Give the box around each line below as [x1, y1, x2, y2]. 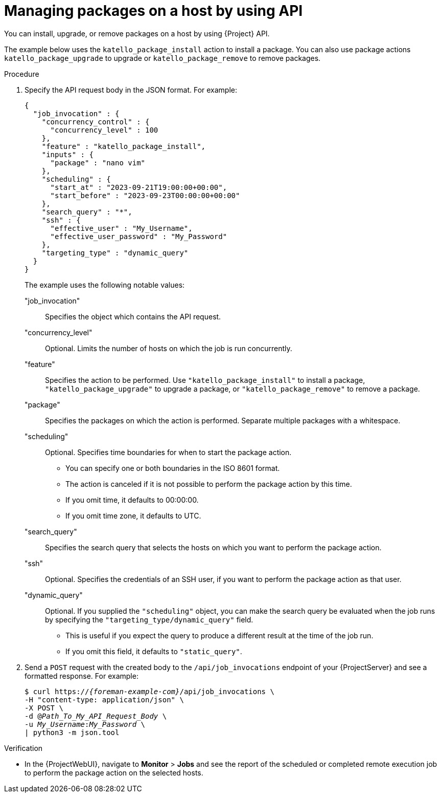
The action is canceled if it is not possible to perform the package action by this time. [65, 479, 352, 488]
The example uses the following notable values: [25, 280, 185, 289]
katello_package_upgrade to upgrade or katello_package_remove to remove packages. [4, 53, 321, 62]
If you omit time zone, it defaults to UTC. [65, 511, 201, 520]
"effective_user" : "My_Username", [50, 224, 193, 232]
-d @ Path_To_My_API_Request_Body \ [25, 712, 167, 720]
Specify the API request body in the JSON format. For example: [25, 85, 238, 94]
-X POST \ [25, 703, 63, 712]
